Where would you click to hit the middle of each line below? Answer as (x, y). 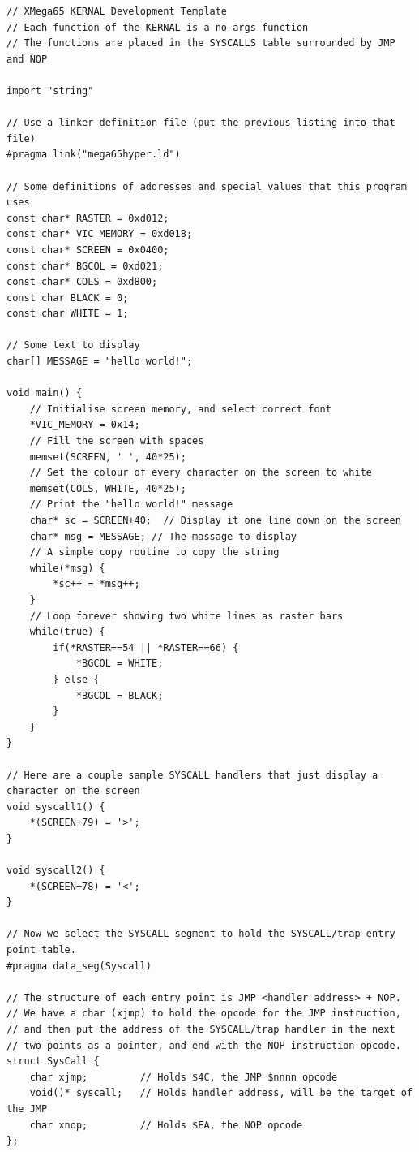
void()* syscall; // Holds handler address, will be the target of (221, 1093)
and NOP (27, 59)
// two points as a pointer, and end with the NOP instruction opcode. (204, 1045)
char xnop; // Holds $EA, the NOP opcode (166, 1125)
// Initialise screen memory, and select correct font (180, 409)
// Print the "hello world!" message (131, 505)
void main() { (45, 393)
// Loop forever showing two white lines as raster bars (186, 616)
